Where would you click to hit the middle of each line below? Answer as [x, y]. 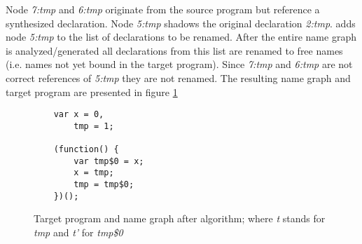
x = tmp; [94, 173]
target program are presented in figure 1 [92, 91]
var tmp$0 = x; [109, 161]
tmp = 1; [94, 126]
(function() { [86, 150]
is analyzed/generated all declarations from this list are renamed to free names [174, 50]
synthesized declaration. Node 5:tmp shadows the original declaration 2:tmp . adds [181, 23]
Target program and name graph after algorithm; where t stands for [180, 218]
